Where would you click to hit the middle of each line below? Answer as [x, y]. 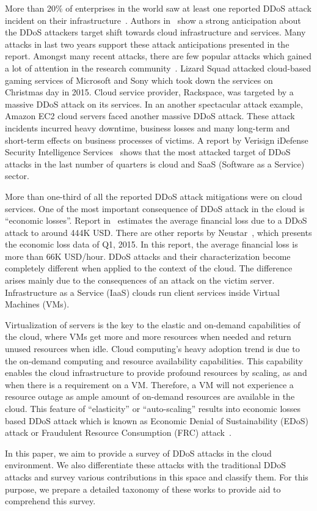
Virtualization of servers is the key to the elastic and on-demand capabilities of [153, 324]
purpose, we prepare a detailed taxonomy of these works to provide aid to [143, 489]
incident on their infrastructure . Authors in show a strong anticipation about [153, 20]
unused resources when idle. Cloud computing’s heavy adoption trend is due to [152, 349]
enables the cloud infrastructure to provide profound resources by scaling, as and [156, 373]
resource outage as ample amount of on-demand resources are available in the [150, 396]
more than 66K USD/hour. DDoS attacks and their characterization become [148, 256]
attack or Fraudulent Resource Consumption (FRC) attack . [118, 432]
